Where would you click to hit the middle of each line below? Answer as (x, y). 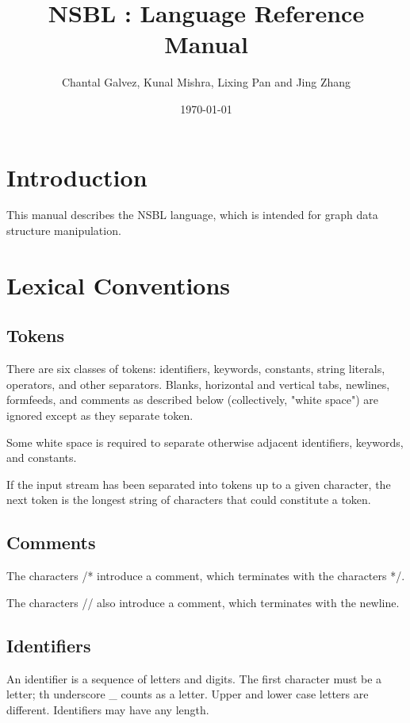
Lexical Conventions (119, 285)
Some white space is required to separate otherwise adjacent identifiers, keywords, (205, 442)
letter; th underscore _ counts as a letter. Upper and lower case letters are (188, 694)
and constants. (42, 458)
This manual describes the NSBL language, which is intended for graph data (192, 215)
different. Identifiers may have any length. (108, 709)
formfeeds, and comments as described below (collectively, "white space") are (193, 400)
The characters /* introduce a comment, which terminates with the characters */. (206, 576)
